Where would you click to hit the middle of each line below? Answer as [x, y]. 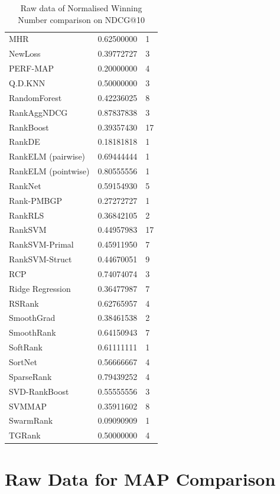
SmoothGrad [32, 318]
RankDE [25, 142]
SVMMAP [28, 406]
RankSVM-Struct [40, 259]
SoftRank [26, 347]
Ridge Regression [40, 288]
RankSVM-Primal [41, 244]
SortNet [23, 362]
